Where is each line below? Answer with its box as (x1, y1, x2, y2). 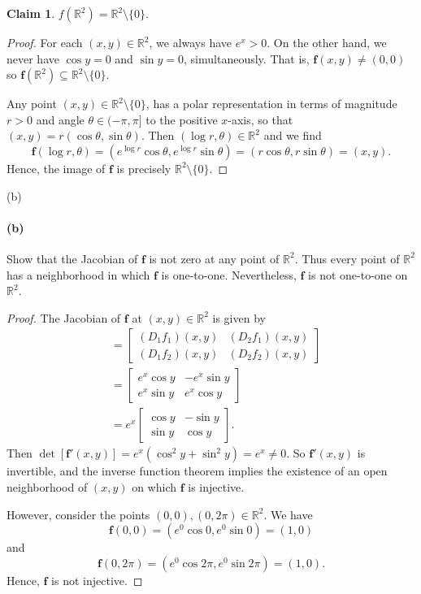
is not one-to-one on (308, 266, 408, 283)
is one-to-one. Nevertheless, (161, 266, 297, 283)
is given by (212, 309, 266, 326)
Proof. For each (7, 34, 83, 50)
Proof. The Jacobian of (7, 309, 121, 326)
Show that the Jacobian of (7, 249, 138, 267)
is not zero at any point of (149, 249, 280, 267)
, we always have (149, 34, 232, 50)
